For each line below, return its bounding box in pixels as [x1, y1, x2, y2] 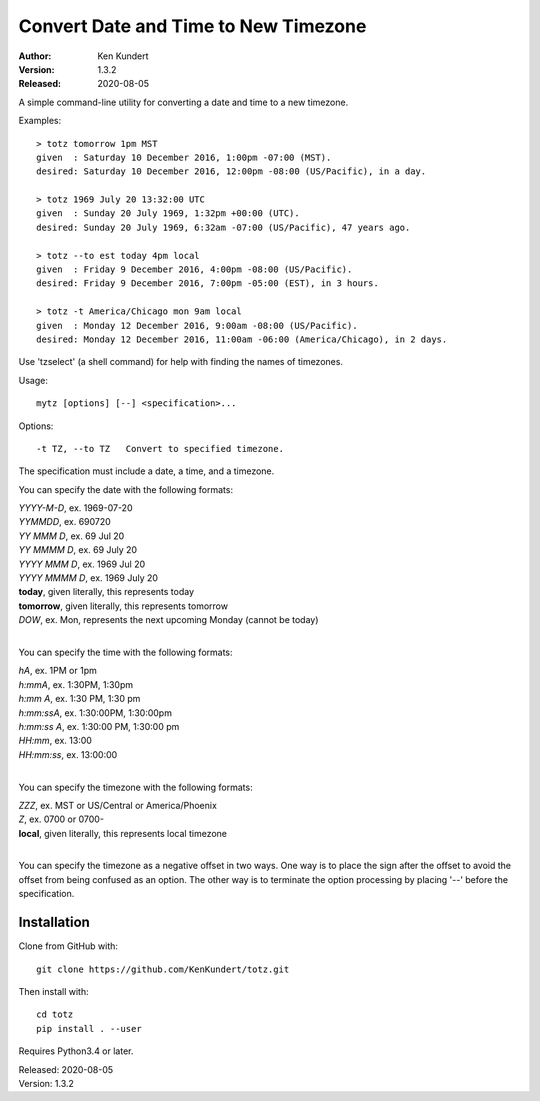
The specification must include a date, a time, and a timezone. [18, 465, 275, 477]
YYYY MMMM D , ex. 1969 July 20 [18, 572, 159, 584]
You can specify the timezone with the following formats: [18, 781, 254, 793]
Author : [18, 50, 52, 62]
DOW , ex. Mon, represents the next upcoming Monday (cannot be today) [18, 614, 319, 626]
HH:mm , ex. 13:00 [18, 735, 92, 747]
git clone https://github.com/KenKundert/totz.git [36, 963, 290, 975]
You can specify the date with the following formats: [18, 483, 234, 495]
